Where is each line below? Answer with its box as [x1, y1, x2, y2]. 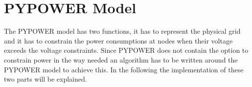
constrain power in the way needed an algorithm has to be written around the [4, 54, 238, 65]
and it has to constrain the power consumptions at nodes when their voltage [4, 35, 233, 45]
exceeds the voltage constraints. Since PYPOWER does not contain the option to [4, 45, 249, 55]
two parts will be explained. [4, 74, 87, 84]
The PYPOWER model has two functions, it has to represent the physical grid [4, 26, 241, 36]
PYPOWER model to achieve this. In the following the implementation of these [4, 64, 244, 74]
